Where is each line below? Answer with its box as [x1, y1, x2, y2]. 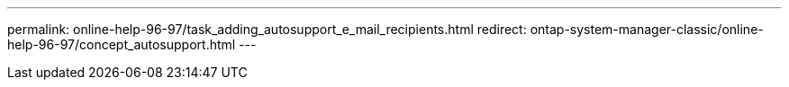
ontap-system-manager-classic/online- [530, 22, 764, 37]
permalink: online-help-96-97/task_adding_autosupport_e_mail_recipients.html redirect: [7, 22, 527, 37]
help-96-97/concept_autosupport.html [7, 37, 236, 52]
